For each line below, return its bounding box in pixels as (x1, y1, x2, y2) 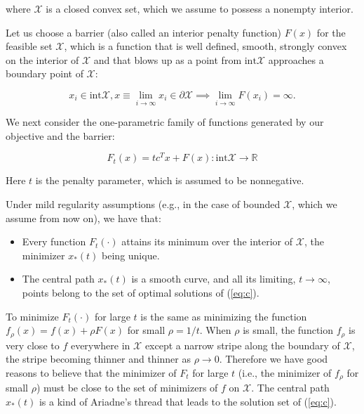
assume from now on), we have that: (6, 210, 161, 225)
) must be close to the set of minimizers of (36, 380, 218, 395)
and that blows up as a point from (93, 52, 242, 67)
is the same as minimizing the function (140, 309, 307, 323)
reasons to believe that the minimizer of (6, 365, 177, 380)
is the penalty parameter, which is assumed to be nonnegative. (35, 173, 304, 188)
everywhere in (70, 337, 130, 352)
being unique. (102, 247, 160, 262)
